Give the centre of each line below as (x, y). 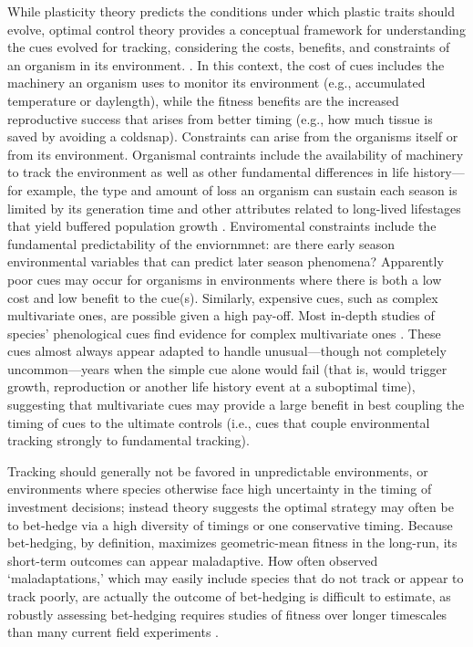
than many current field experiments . (113, 632)
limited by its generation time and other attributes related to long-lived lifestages (234, 208)
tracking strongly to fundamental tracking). (129, 440)
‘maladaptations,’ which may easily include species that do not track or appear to (236, 578)
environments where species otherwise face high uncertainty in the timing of (220, 489)
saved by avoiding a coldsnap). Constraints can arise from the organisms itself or (233, 136)
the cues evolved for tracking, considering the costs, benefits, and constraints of (229, 47)
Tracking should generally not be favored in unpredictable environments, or (218, 470)
